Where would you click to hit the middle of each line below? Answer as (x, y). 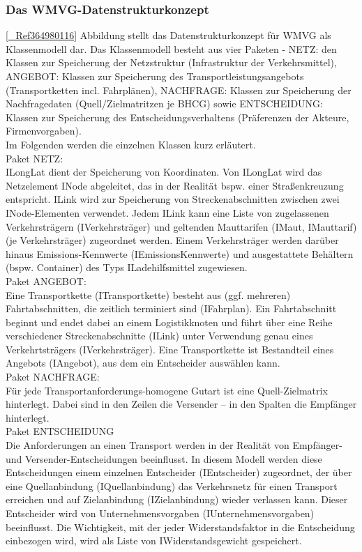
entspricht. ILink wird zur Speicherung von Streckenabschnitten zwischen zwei (173, 199)
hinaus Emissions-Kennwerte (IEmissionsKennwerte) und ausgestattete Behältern (180, 253)
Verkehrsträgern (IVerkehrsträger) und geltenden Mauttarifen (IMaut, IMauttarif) (181, 226)
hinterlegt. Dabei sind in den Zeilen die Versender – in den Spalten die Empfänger (181, 404)
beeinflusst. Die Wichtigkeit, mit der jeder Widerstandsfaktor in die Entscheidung (180, 527)
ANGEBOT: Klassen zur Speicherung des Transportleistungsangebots (155, 76)
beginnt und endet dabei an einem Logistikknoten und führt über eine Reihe (169, 322)
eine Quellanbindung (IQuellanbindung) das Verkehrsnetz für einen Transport (172, 485)
